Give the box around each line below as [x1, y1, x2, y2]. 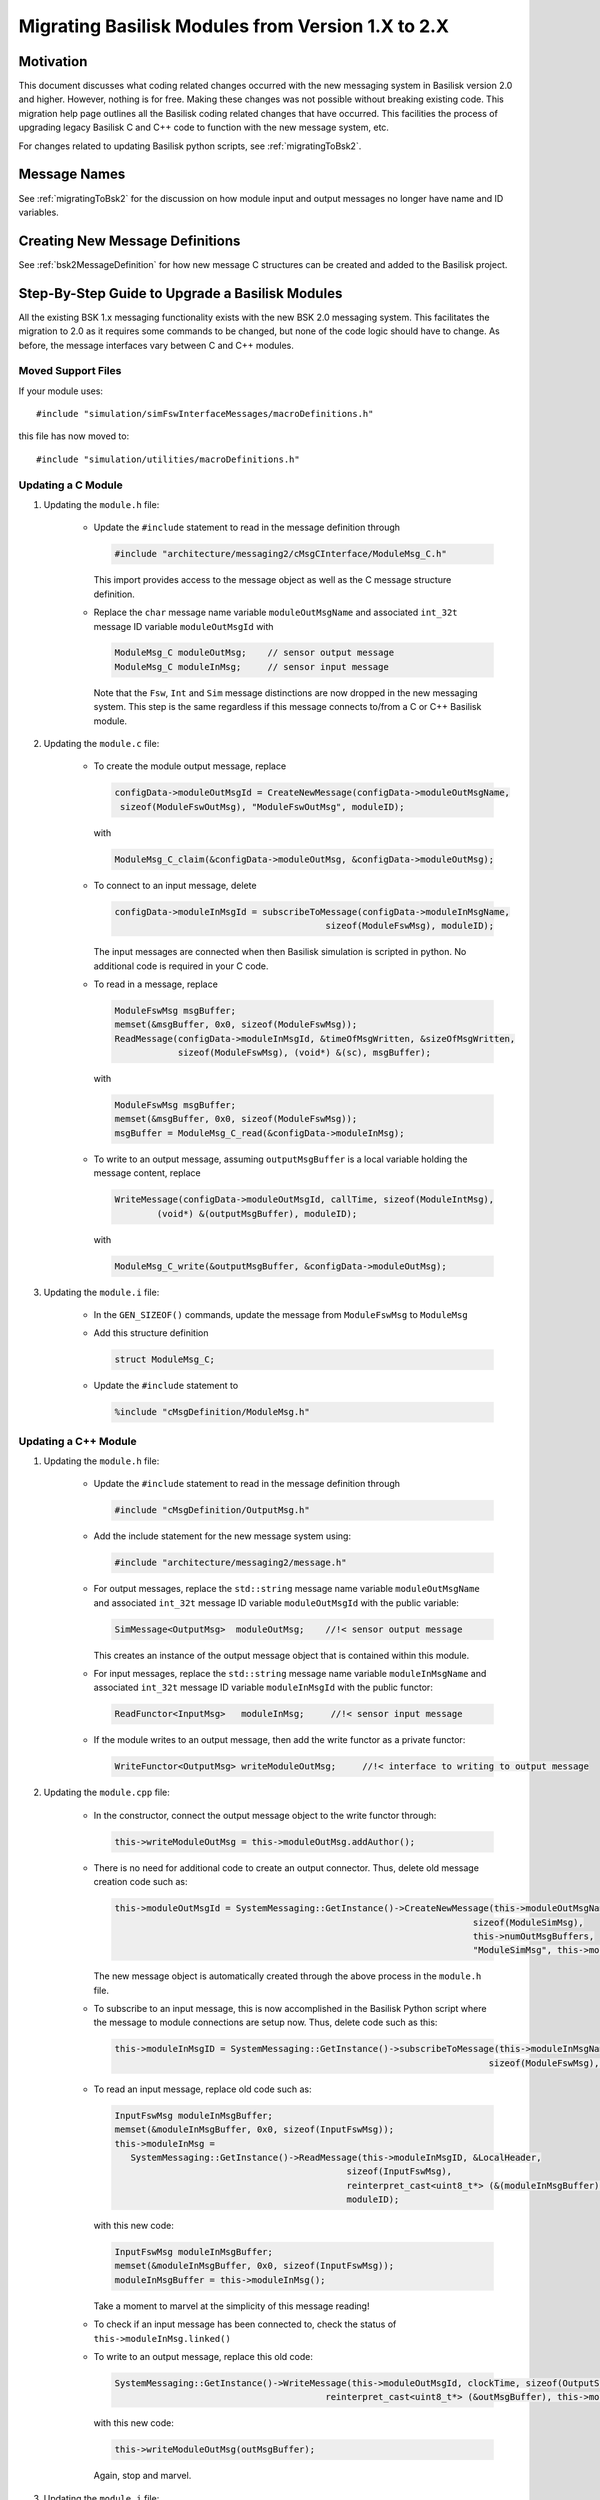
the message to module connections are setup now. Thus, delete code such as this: [93, 2016, 438, 2029]
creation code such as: [93, 1876, 189, 1888]
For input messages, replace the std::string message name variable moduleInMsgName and [93, 1668, 487, 1680]
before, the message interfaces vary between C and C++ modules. [18, 339, 295, 351]
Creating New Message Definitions [18, 232, 241, 249]
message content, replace [93, 1167, 202, 1179]
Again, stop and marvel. [93, 2470, 192, 2482]
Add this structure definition [93, 1327, 209, 1339]
